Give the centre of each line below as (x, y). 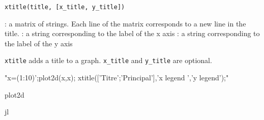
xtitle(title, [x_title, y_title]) (65, 7)
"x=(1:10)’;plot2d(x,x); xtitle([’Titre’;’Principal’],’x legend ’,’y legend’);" (117, 78)
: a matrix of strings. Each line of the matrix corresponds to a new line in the (125, 23)
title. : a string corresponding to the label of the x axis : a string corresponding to (132, 33)
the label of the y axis (39, 43)
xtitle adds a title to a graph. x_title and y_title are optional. (108, 60)
